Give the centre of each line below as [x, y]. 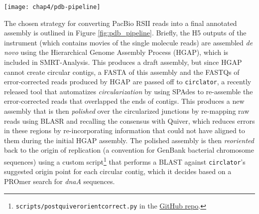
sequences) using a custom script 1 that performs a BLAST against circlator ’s [125, 161]
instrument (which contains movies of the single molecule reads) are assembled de [129, 42]
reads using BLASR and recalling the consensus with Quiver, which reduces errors [129, 120]
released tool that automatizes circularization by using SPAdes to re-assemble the [129, 91]
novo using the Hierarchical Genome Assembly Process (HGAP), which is [116, 52]
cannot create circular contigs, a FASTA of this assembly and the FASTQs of [122, 72]
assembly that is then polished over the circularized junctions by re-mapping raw [127, 111]
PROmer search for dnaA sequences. [60, 181]
